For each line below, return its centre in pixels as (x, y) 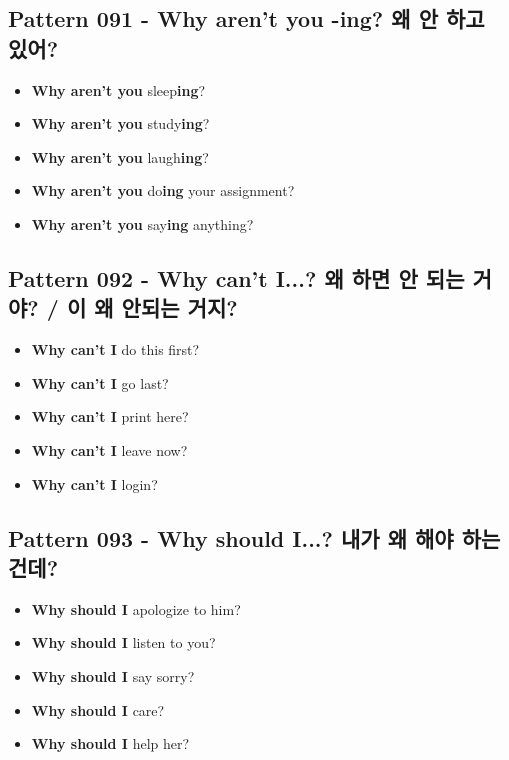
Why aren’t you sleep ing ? (118, 89)
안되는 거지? (179, 307)
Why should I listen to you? (123, 642)
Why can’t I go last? (100, 382)
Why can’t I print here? (110, 416)
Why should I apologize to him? (136, 608)
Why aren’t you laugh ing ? (120, 156)
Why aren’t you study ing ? (120, 123)
